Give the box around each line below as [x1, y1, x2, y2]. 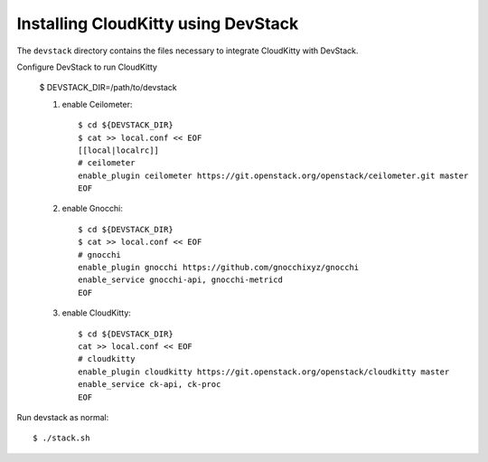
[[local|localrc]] [78, 145, 160, 156]
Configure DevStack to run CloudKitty [16, 61, 158, 72]
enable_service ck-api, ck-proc [78, 380, 221, 390]
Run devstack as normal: [16, 411, 109, 422]
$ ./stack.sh [33, 433, 90, 443]
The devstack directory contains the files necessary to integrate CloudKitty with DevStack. [16, 45, 359, 56]
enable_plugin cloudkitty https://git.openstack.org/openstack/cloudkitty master [78, 366, 450, 377]
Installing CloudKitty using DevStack [16, 14, 299, 33]
